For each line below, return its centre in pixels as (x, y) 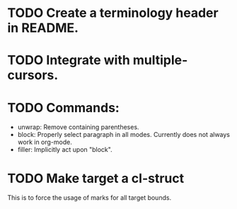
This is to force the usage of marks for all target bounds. (89, 198)
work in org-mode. (45, 142)
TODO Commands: (64, 108)
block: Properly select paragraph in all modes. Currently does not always (124, 135)
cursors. (33, 75)
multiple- (160, 60)
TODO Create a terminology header (113, 13)
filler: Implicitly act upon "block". (65, 150)
